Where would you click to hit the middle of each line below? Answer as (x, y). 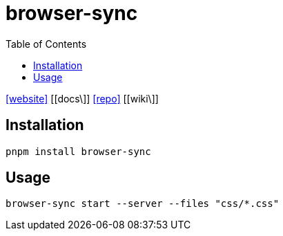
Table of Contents (46, 44)
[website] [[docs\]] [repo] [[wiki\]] (82, 98)
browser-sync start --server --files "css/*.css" (143, 204)
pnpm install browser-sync (78, 151)
